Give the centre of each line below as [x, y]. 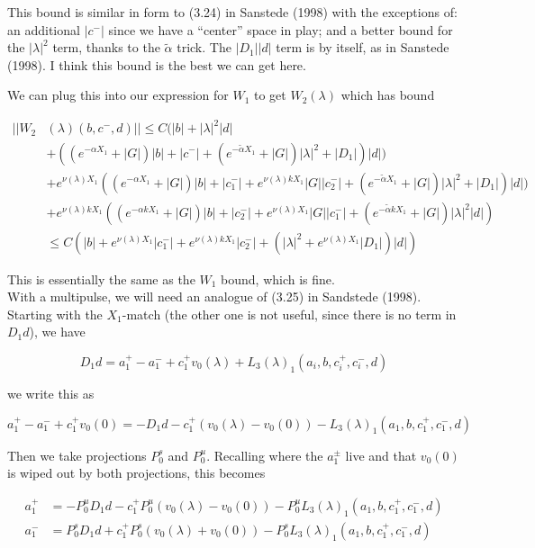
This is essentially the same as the [101, 278]
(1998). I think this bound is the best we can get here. [157, 64]
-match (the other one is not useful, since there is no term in [289, 314]
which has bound [388, 95]
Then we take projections [77, 455]
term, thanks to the [106, 47]
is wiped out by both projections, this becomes [136, 473]
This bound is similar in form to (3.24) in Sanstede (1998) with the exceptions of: [232, 12]
